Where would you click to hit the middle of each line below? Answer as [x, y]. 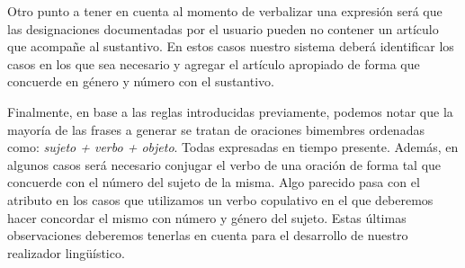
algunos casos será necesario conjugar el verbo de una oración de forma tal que [224, 164]
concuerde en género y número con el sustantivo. [141, 81]
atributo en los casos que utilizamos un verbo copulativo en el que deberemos [220, 199]
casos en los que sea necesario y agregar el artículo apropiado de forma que [214, 63]
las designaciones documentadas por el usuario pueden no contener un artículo [223, 28]
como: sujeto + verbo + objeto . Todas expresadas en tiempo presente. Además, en [233, 147]
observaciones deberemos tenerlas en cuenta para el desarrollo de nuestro [208, 235]
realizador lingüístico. [66, 252]
